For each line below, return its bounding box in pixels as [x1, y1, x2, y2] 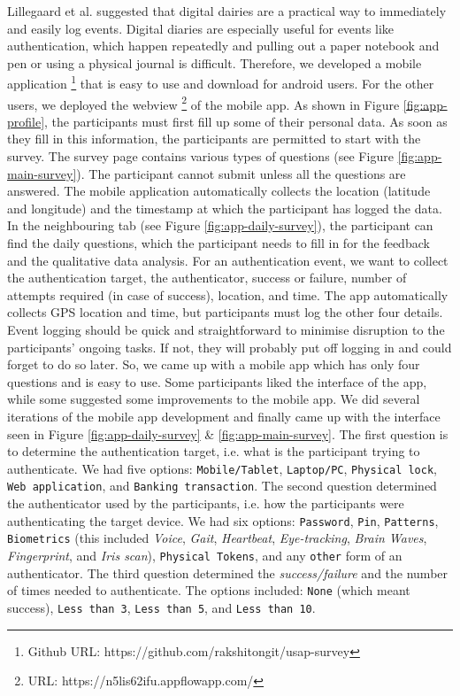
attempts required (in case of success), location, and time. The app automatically [7, 285, 448, 304]
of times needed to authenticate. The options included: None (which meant [7, 581, 410, 599]
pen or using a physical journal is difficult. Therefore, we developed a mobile [7, 53, 422, 72]
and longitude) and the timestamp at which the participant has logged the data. [7, 198, 442, 217]
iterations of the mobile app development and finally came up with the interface [7, 406, 441, 425]
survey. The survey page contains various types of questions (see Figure [7, 147, 394, 166]
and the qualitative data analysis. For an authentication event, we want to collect [7, 251, 448, 269]
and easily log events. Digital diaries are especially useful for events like [7, 19, 395, 37]
